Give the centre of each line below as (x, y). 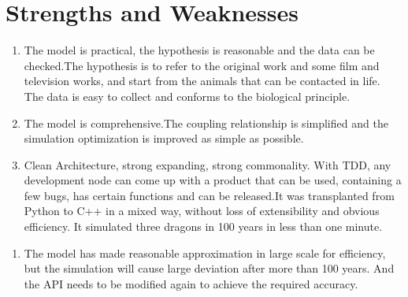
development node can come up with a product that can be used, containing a (213, 180)
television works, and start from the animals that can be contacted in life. (202, 81)
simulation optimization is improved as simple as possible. (164, 138)
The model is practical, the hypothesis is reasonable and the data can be (199, 50)
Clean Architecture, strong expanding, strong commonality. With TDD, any (208, 164)
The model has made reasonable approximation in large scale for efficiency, (205, 252)
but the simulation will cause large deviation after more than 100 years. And (209, 268)
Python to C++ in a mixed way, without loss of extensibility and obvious (202, 211)
